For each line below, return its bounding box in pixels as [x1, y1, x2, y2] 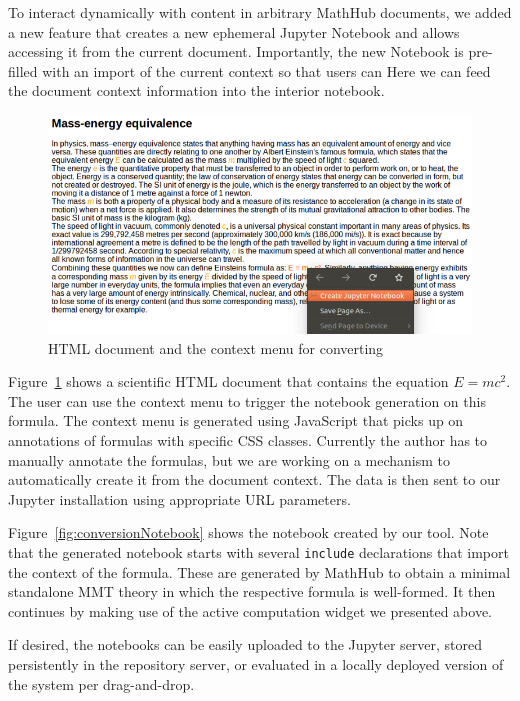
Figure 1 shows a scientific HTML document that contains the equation [8, 371, 449, 392]
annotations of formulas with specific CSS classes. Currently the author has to [8, 429, 488, 450]
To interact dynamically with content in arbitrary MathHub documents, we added [8, 2, 512, 22]
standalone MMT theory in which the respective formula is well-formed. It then [8, 581, 496, 602]
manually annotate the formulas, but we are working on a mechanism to [8, 449, 451, 470]
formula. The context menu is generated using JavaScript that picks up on [8, 410, 464, 431]
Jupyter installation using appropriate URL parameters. [8, 488, 351, 509]
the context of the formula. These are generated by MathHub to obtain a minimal [8, 561, 511, 582]
